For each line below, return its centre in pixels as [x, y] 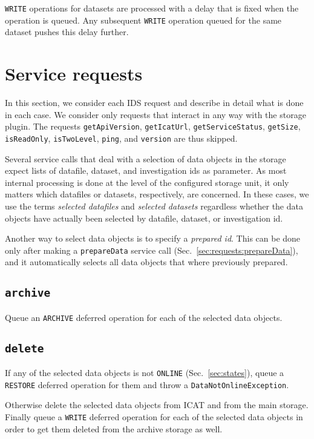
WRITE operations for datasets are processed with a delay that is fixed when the [152, 8]
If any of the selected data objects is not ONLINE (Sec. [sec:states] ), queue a [145, 373]
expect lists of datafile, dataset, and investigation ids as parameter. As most [146, 170]
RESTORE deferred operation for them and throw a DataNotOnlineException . [147, 384]
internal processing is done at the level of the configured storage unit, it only [147, 182]
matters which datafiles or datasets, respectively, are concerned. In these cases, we [157, 194]
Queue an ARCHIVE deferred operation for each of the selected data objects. [144, 317]
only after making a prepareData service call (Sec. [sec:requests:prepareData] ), [152, 250]
